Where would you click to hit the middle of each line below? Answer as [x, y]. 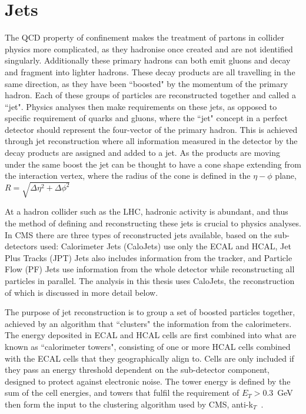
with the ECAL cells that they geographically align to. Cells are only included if [149, 358]
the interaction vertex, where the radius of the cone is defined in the [128, 176]
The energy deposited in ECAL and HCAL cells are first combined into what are [151, 335]
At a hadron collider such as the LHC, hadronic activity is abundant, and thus [147, 211]
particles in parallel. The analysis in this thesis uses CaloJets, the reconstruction [150, 280]
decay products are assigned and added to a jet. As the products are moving [142, 153]
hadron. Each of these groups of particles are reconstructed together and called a [151, 95]
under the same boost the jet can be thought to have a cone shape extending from [153, 164]
